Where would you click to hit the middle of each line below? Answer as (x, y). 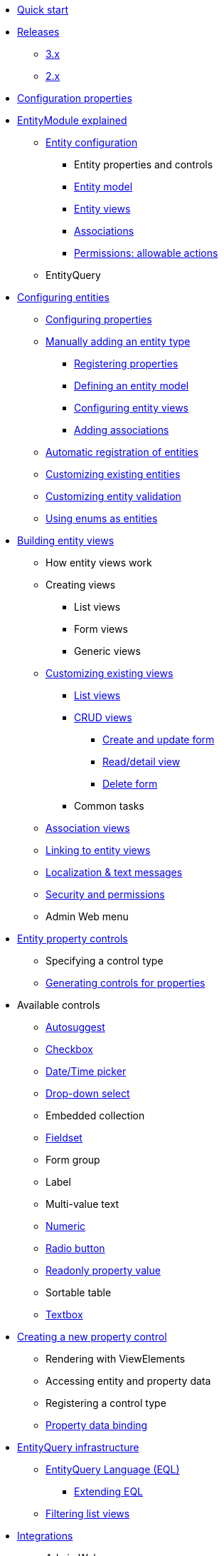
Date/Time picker (86, 1071)
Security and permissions (105, 894)
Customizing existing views (110, 673)
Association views (88, 828)
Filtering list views (88, 1514)
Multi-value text (82, 1204)
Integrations (45, 1536)
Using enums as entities (102, 518)
